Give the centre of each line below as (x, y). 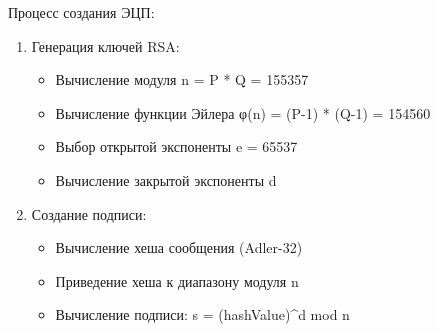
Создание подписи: (89, 213)
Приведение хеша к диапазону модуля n (177, 280)
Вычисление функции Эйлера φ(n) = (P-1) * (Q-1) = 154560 (243, 112)
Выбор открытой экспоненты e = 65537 (176, 146)
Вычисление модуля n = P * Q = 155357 (182, 79)
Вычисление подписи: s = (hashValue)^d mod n (202, 314)
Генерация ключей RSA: (105, 45)
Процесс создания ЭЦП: (81, 12)
